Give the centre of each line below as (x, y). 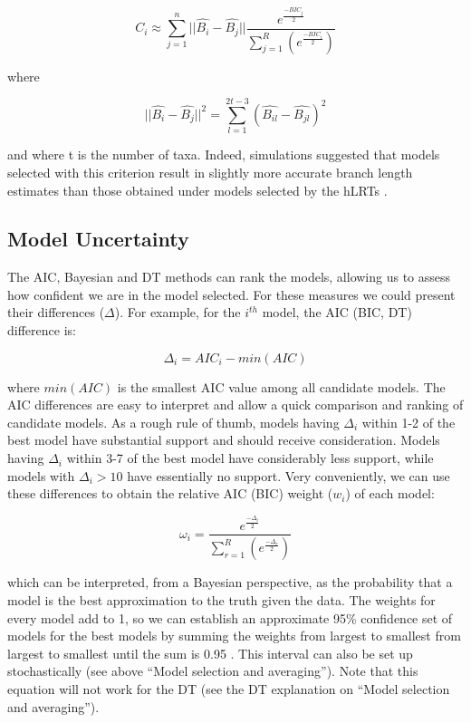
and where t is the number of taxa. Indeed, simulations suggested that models (224, 154)
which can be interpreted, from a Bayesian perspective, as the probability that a (230, 582)
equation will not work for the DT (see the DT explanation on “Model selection (229, 688)
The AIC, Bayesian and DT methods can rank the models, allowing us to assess (229, 277)
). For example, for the (178, 312)
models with (41, 475)
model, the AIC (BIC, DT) (337, 312)
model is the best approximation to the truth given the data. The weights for (221, 600)
